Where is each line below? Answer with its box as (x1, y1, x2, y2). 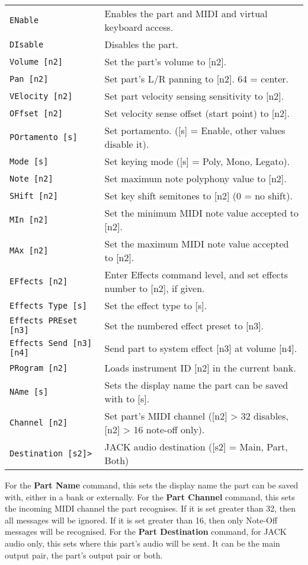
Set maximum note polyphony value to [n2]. (104, 172, 287, 185)
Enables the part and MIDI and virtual (104, 7, 268, 20)
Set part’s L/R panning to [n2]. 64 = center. (104, 72, 289, 85)
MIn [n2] (9, 215, 49, 224)
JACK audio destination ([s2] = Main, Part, (104, 440, 288, 453)
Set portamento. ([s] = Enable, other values (104, 123, 285, 137)
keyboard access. (104, 20, 174, 34)
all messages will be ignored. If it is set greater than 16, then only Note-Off (5, 513, 278, 526)
